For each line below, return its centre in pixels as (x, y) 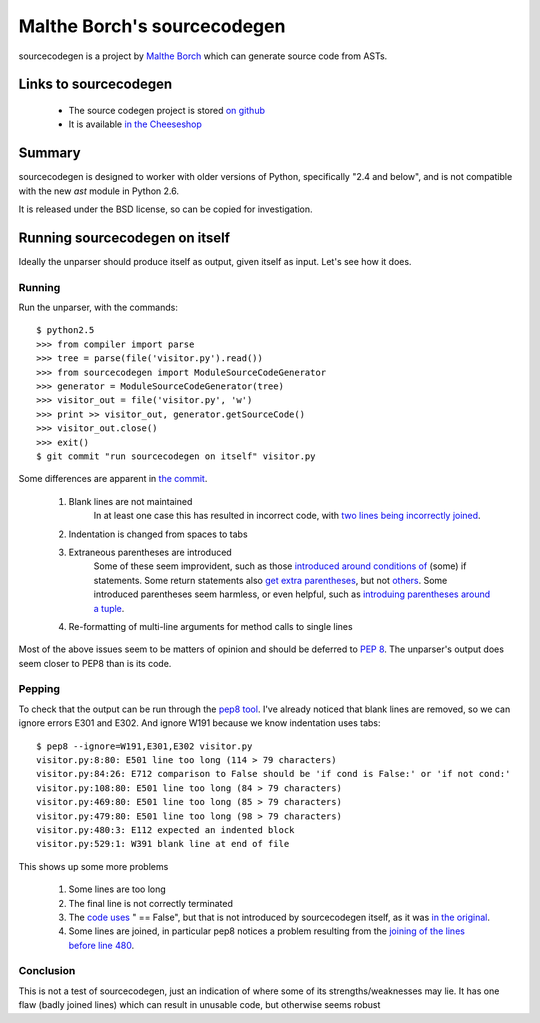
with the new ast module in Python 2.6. (99, 191)
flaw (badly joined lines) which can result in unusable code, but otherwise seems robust (199, 1005)
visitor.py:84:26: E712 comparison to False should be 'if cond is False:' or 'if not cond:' (273, 774)
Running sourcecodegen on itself (124, 237)
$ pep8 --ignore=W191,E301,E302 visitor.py (144, 746)
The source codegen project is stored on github (166, 110)
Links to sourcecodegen (95, 84)
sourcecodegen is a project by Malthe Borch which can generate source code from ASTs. (203, 56)
